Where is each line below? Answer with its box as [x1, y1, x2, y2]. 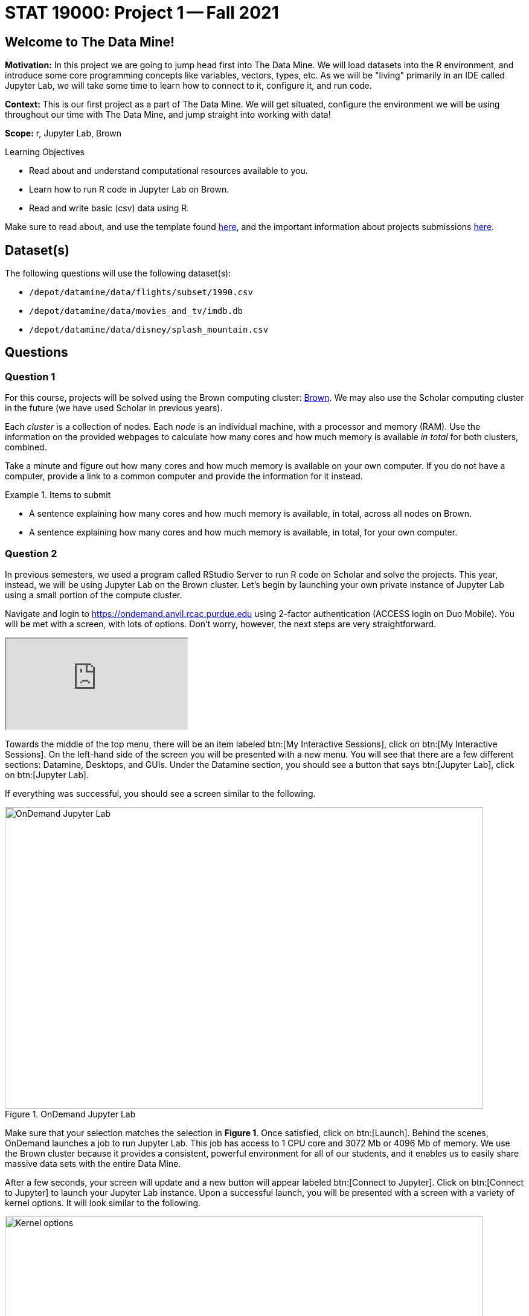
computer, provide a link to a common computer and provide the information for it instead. [5, 471, 363, 482]
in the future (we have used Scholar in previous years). [5, 403, 223, 414]
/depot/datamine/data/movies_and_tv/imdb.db [29, 306, 243, 316]
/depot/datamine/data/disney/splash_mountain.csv [29, 325, 269, 335]
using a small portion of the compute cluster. [5, 589, 182, 600]
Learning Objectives [5, 147, 85, 158]
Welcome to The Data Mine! [5, 34, 175, 50]
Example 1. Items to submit [5, 490, 111, 500]
